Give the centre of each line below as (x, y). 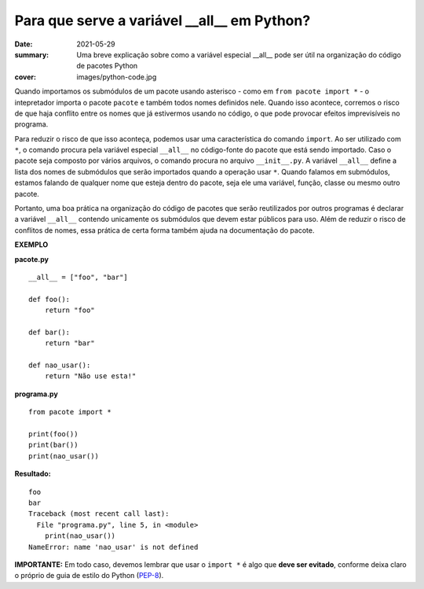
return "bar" (69, 343)
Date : (24, 44)
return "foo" (69, 310)
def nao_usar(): (60, 365)
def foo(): (49, 299)
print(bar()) (53, 445)
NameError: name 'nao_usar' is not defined (113, 547)
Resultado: (33, 474)
